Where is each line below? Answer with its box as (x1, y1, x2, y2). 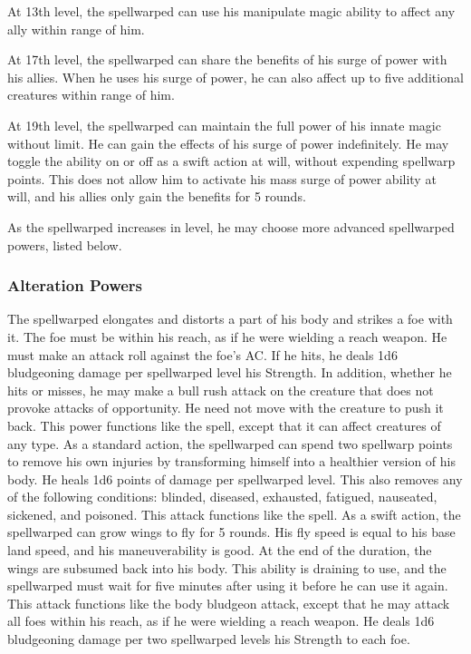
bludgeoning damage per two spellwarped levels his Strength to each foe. (7, 630, 410, 649)
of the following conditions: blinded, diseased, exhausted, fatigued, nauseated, (7, 487, 437, 506)
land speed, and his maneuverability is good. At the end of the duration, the (7, 541, 432, 560)
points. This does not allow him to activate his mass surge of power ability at (7, 169, 437, 188)
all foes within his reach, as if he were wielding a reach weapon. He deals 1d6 (7, 611, 435, 630)
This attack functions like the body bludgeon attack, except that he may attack (7, 593, 450, 612)
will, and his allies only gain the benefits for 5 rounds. (7, 187, 306, 206)
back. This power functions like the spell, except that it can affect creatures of (7, 415, 441, 434)
